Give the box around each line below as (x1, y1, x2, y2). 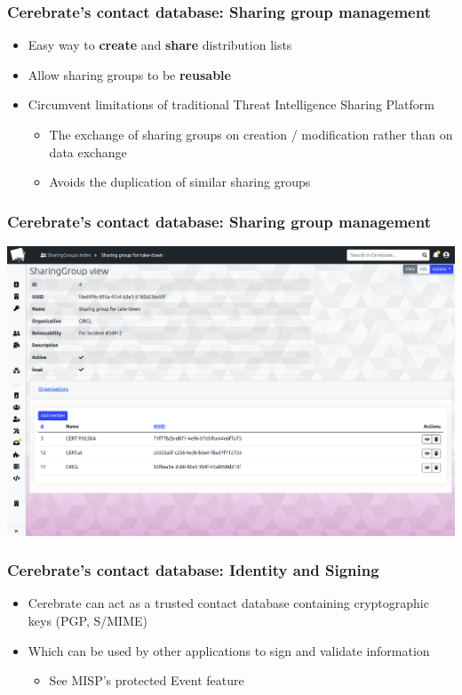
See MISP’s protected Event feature (49, 671, 244, 690)
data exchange (49, 142, 127, 161)
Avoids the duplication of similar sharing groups (49, 172, 311, 191)
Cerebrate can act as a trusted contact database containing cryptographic (28, 594, 429, 612)
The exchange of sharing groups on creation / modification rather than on (49, 125, 453, 143)
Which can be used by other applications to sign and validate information (28, 641, 430, 659)
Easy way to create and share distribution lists (28, 36, 292, 54)
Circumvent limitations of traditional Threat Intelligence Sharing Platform (28, 95, 434, 114)
